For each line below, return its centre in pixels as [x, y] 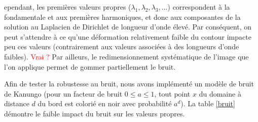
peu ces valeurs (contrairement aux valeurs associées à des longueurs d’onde [122, 47]
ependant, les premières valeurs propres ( [68, 7]
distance [17, 103]
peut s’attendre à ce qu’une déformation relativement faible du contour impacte [128, 36]
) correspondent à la [199, 7]
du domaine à [220, 93]
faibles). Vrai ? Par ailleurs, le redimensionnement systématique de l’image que [126, 56]
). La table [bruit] [208, 103]
